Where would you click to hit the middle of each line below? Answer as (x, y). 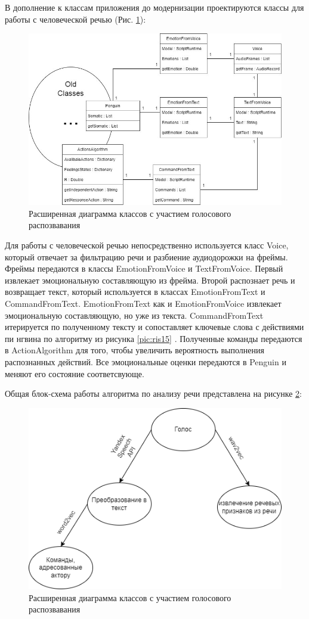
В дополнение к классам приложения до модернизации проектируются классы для (154, 7)
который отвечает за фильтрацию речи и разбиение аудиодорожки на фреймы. (146, 256)
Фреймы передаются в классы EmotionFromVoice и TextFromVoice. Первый (144, 268)
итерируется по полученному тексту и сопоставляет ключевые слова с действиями (154, 327)
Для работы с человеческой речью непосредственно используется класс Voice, (147, 245)
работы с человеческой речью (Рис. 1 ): (75, 19)
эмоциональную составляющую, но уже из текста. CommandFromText (134, 315)
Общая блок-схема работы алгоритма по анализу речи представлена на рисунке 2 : (153, 394)
